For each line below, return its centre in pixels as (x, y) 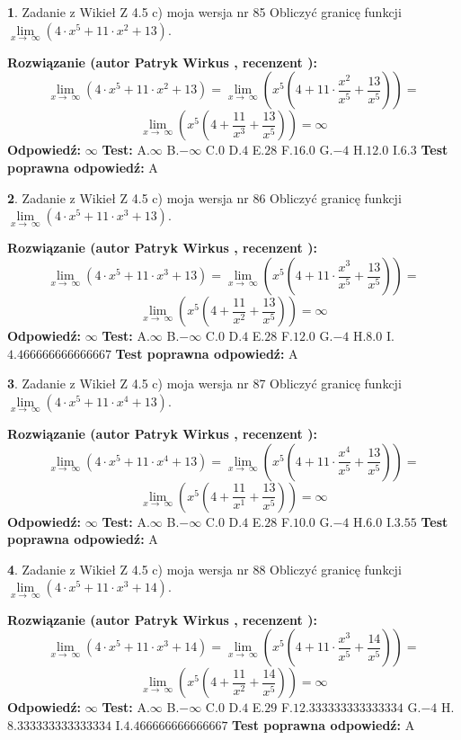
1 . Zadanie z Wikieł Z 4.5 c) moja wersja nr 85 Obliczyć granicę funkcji (204, 12)
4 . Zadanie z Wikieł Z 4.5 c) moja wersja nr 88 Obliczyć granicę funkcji (204, 569)
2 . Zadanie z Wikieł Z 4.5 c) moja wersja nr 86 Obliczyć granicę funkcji (204, 197)
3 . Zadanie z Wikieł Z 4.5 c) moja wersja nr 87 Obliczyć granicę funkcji (204, 383)
